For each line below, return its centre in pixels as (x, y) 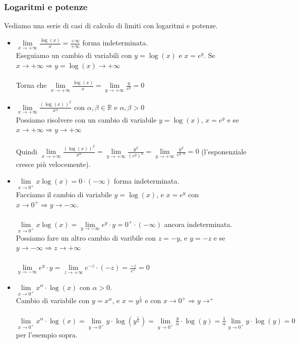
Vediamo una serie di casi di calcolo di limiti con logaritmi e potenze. (111, 25)
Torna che (31, 85)
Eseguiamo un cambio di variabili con (74, 55)
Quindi (26, 151)
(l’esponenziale (224, 151)
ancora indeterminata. (198, 224)
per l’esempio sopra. (47, 335)
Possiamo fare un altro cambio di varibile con (86, 237)
